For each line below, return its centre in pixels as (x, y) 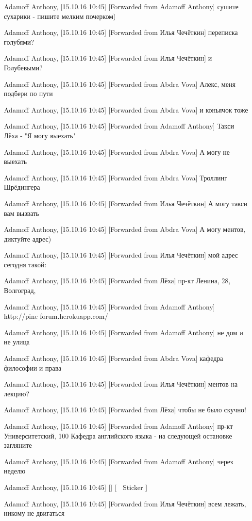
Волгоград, (20, 290)
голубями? (19, 41)
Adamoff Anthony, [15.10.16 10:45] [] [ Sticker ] (76, 487)
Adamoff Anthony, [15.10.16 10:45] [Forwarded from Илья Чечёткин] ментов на (121, 384)
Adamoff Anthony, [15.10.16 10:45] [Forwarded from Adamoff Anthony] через (118, 461)
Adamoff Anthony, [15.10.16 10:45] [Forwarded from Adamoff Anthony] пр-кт (118, 426)
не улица (17, 342)
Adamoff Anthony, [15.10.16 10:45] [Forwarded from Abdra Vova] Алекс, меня (120, 84)
